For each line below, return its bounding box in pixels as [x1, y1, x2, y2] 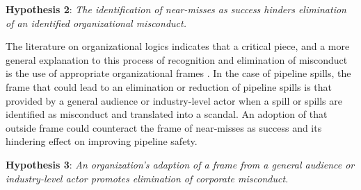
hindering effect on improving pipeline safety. [6, 134, 198, 148]
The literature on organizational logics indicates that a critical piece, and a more [6, 39, 350, 53]
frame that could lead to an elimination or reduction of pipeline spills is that [6, 79, 332, 94]
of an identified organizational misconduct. [6, 15, 186, 30]
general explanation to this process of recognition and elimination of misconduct [6, 52, 348, 67]
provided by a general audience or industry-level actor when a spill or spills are [6, 93, 342, 107]
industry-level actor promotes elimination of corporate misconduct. [6, 171, 289, 185]
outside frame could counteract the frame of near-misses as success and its [6, 120, 322, 135]
